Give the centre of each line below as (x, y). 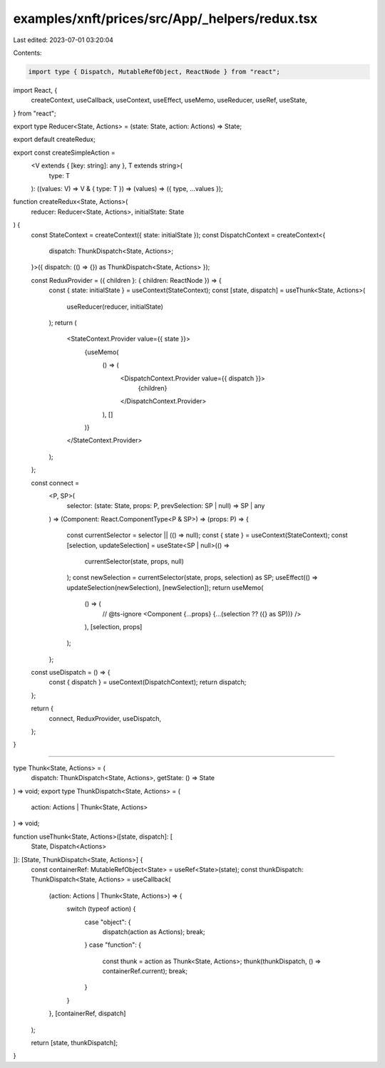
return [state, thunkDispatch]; (74, 1043)
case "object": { (108, 922)
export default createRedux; (54, 140)
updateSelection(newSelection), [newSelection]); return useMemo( (165, 587)
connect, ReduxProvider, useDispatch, (105, 718)
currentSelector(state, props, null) (134, 561)
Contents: (27, 53)
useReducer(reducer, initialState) (115, 306)
